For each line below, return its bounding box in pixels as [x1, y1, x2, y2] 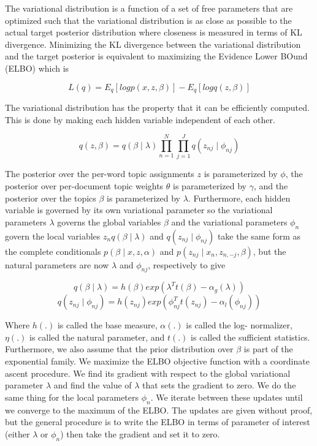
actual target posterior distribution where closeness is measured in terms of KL [5, 26, 302, 39]
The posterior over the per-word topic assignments [5, 167, 194, 180]
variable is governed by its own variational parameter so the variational [5, 203, 273, 216]
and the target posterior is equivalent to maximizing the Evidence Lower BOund [5, 50, 308, 62]
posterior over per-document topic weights [5, 179, 164, 192]
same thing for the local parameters [5, 390, 139, 403]
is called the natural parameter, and [29, 330, 165, 343]
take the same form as [217, 229, 301, 242]
